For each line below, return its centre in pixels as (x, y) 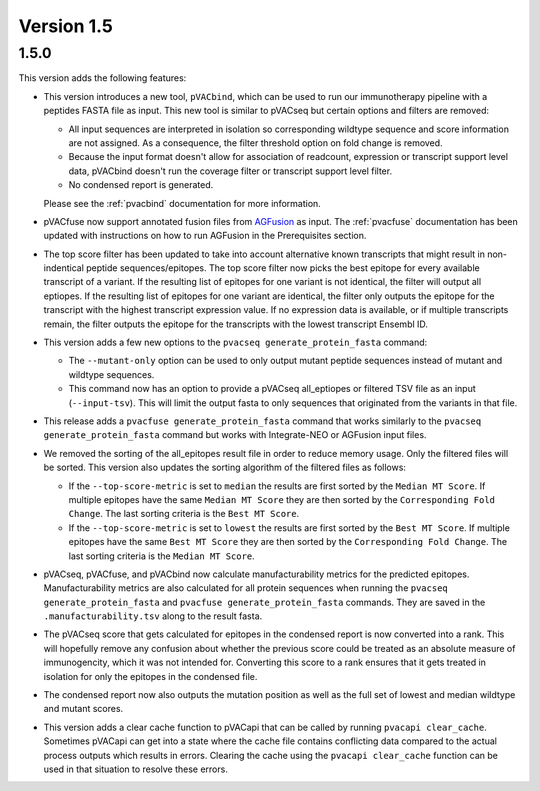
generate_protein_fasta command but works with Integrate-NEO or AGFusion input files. (235, 435)
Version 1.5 (66, 26)
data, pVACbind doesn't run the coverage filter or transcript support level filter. (230, 171)
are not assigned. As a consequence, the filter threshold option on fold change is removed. (256, 142)
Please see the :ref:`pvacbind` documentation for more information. (182, 203)
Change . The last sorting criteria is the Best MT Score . (184, 514)
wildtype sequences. (111, 374)
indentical (64, 268)
